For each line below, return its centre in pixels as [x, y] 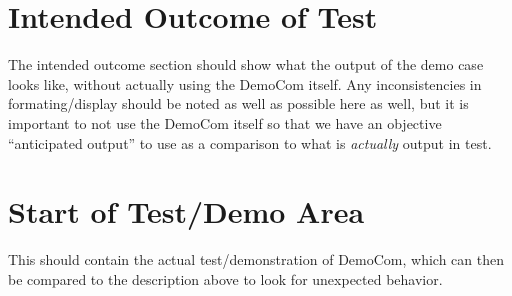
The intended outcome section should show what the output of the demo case [246, 64]
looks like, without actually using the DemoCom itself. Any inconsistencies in [245, 83]
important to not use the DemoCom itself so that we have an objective [225, 122]
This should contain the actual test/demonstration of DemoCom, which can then [256, 259]
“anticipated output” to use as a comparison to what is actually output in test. [250, 142]
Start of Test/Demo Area [186, 211]
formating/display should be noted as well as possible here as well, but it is [238, 103]
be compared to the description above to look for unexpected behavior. [225, 278]
